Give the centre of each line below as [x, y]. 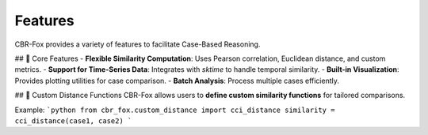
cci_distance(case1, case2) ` [73, 121]
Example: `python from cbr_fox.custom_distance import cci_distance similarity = [175, 110]
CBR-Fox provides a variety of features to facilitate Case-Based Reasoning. [138, 44]
